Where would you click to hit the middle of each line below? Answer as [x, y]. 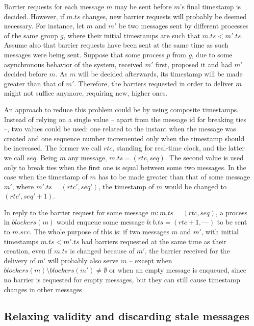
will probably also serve [83, 260]
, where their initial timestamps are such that [132, 35]
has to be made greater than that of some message [174, 177]
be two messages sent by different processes [184, 26]
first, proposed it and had [194, 64]
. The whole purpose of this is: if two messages [100, 232]
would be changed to [196, 186]
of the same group [31, 35]
